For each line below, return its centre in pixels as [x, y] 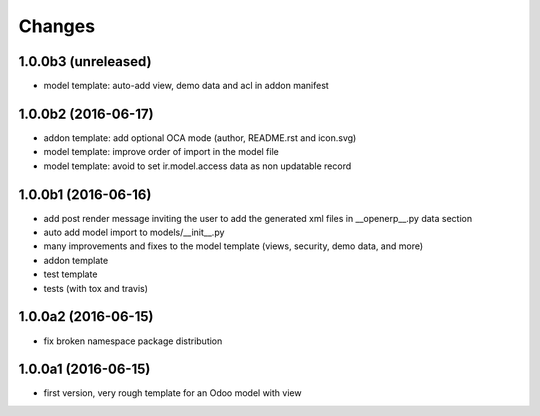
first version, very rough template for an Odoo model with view [172, 393]
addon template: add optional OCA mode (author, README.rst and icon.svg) [200, 137]
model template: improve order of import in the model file [161, 152]
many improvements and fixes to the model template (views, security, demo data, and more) [233, 246]
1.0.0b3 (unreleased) [85, 61]
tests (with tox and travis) [96, 288]
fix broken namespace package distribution [133, 341]
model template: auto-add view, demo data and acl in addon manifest [186, 86]
